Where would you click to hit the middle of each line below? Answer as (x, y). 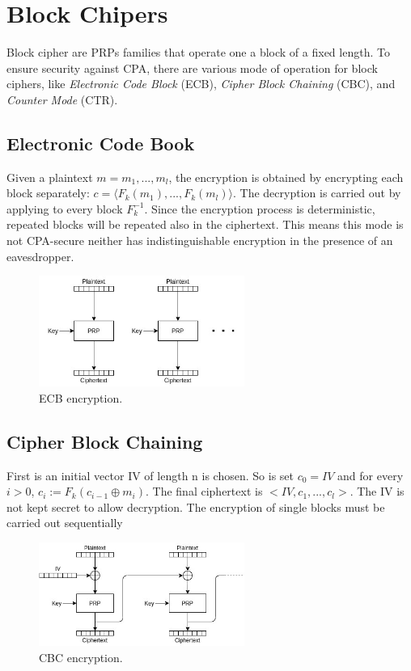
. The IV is (377, 491)
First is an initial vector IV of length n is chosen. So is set (150, 475)
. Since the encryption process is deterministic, (260, 208)
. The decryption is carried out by (317, 193)
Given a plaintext (50, 177)
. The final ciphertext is (204, 491)
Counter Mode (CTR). (62, 99)
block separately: (48, 193)
